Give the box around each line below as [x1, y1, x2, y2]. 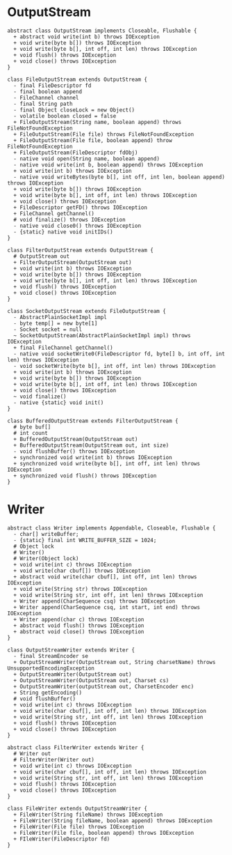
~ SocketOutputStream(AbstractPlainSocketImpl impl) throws [13, 332, 191, 339]
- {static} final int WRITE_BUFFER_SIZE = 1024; [13, 537, 157, 544]
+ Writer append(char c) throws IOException [13, 616, 144, 623]
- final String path [13, 100, 73, 107]
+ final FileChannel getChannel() [13, 344, 113, 351]
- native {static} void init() [13, 399, 104, 406]
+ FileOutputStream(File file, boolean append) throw [13, 137, 172, 144]
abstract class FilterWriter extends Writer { [7, 744, 144, 751]
